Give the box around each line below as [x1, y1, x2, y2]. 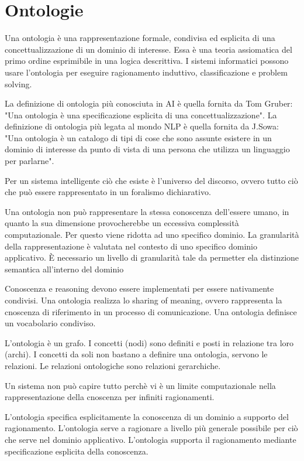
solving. [5, 77, 32, 90]
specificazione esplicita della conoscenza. [5, 445, 148, 457]
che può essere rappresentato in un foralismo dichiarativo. [5, 186, 211, 198]
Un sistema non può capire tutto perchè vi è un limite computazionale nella [5, 379, 276, 391]
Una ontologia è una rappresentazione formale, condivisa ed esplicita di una [5, 32, 275, 44]
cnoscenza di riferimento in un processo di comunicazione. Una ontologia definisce [5, 305, 297, 317]
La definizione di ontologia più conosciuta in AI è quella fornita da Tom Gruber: [5, 97, 293, 110]
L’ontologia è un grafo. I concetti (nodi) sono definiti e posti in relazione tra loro [5, 336, 294, 349]
